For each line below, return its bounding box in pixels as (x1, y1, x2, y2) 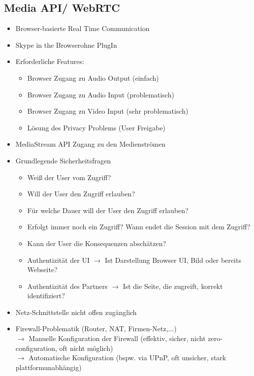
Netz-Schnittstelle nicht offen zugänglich (15, 307, 137, 317)
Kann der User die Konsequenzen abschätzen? (27, 238, 166, 248)
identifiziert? (27, 290, 65, 301)
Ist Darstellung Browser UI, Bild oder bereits (105, 254, 241, 265)
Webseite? (27, 264, 58, 275)
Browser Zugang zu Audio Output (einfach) (27, 72, 159, 83)
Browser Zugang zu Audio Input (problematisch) (27, 89, 174, 99)
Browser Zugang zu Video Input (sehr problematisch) (27, 106, 189, 116)
